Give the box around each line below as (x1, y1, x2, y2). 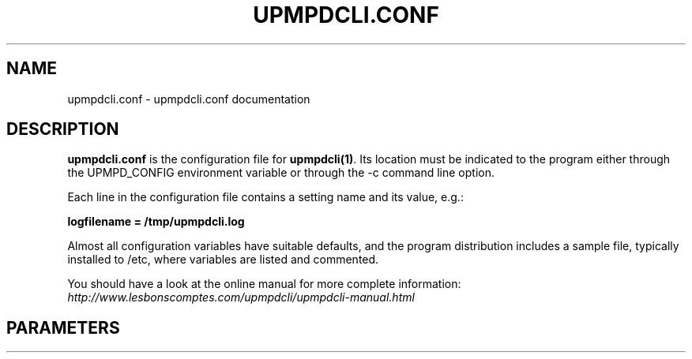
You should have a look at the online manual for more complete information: (67, 277, 461, 291)
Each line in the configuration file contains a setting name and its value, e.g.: (67, 190, 464, 204)
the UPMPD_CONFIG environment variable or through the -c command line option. (67, 166, 495, 180)
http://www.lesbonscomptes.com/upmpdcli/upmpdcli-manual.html (67, 290, 415, 305)
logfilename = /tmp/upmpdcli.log (67, 215, 245, 229)
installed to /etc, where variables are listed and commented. (67, 252, 379, 267)
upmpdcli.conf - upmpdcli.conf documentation (67, 92, 310, 106)
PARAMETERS (6, 317, 120, 338)
